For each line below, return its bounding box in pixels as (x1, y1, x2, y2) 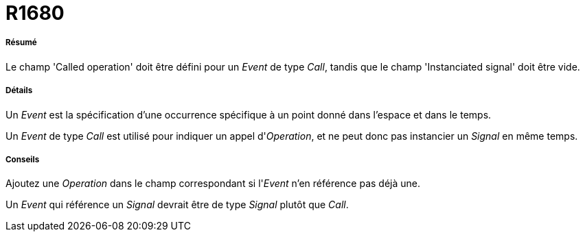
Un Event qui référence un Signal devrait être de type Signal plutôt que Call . (5, 199, 349, 211)
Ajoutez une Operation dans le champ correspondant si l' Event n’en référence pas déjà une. (5, 177, 421, 190)
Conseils (5, 154, 40, 164)
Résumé (5, 38, 37, 48)
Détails (5, 86, 33, 96)
